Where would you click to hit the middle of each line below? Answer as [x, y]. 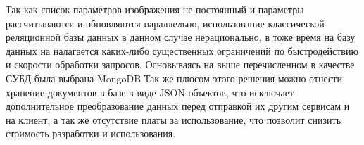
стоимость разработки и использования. [91, 133]
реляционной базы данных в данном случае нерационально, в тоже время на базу [181, 37]
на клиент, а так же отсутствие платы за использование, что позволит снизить [174, 119]
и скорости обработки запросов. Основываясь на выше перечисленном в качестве [180, 64]
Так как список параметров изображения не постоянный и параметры [155, 9]
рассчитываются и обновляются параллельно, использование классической [165, 23]
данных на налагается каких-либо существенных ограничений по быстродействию [182, 50]
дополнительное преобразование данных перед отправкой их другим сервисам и [178, 106]
